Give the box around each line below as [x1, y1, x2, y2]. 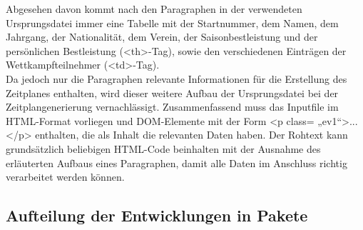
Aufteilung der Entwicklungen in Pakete [6, 204, 308, 226]
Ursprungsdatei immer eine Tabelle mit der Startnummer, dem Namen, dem [6, 15, 339, 30]
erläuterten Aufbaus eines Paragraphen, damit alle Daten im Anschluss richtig [6, 155, 347, 170]
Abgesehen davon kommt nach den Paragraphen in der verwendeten [6, 1, 302, 16]
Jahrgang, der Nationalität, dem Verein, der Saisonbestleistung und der [6, 29, 318, 44]
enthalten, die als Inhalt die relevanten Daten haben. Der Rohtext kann [35, 127, 348, 142]
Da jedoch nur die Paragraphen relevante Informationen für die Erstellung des [6, 71, 347, 86]
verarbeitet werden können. [6, 169, 125, 184]
